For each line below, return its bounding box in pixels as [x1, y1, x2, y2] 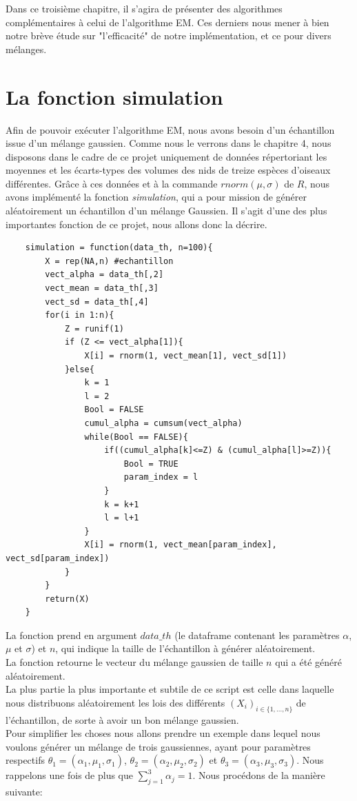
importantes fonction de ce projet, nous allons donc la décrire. [6, 216, 267, 231]
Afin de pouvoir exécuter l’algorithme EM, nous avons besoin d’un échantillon [6, 122, 335, 136]
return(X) [45, 594, 90, 604]
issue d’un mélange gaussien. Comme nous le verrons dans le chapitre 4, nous [6, 136, 331, 150]
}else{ [64, 364, 94, 374]
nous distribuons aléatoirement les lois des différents [6, 695, 225, 709]
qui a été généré [275, 655, 342, 669]
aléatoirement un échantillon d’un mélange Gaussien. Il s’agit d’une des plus [6, 203, 327, 218]
